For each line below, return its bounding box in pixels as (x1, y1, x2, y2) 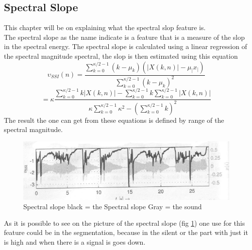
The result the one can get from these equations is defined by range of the (4, 115, 224, 125)
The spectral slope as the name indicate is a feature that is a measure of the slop (4, 32, 245, 42)
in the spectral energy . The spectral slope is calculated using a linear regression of (4, 41, 247, 51)
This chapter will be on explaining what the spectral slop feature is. (4, 22, 206, 33)
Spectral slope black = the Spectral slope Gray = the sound (23, 201, 202, 212)
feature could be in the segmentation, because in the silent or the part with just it (4, 227, 248, 237)
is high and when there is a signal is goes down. (4, 236, 146, 247)
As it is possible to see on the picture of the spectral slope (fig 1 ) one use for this (4, 217, 245, 228)
